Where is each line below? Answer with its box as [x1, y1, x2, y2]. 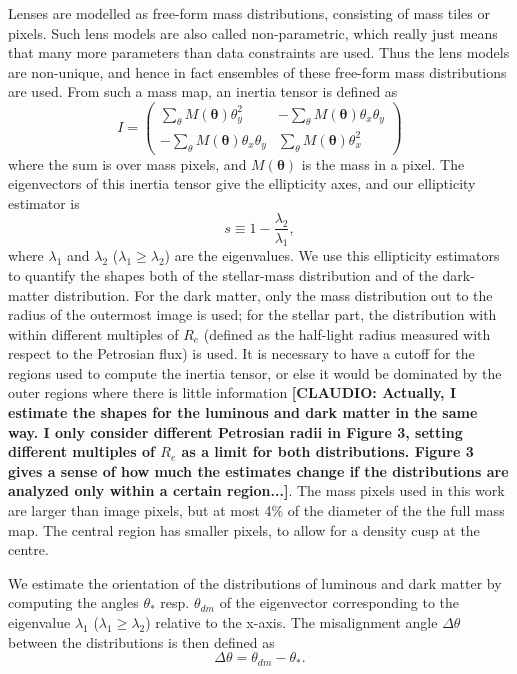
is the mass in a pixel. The [301, 153, 465, 174]
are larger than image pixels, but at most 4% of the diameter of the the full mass [8, 500, 505, 521]
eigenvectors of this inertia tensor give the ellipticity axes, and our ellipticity [8, 173, 476, 194]
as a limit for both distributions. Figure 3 [181, 441, 474, 462]
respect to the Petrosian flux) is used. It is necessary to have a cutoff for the [8, 343, 475, 364]
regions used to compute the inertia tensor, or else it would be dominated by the [8, 362, 502, 383]
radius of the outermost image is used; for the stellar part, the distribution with [8, 304, 497, 325]
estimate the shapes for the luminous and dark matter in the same [8, 402, 478, 423]
